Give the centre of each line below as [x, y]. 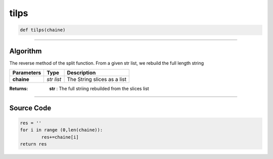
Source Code [30, 108]
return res [33, 144]
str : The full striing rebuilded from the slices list [99, 89]
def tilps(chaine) [43, 30]
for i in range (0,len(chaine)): [61, 130]
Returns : [19, 89]
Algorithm [26, 51]
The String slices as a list [97, 79]
